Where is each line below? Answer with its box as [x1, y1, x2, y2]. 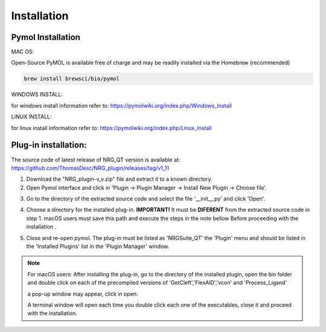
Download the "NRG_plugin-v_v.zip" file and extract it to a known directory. [26, 175, 213, 183]
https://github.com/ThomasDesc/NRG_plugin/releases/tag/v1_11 [11, 164, 169, 172]
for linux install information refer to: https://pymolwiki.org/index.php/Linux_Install [11, 124, 212, 131]
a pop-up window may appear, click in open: [27, 290, 138, 298]
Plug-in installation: [11, 140, 87, 151]
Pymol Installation [11, 32, 81, 42]
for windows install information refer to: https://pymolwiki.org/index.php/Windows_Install [11, 102, 232, 109]
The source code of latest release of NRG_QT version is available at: [11, 156, 181, 163]
